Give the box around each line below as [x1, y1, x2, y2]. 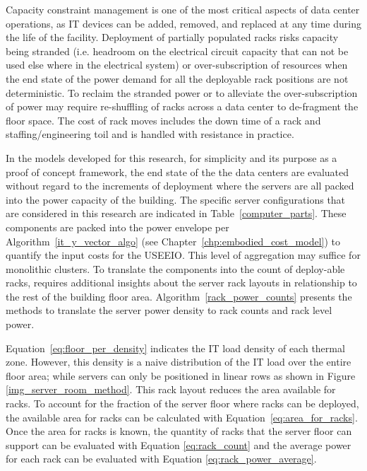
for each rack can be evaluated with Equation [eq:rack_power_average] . [6, 451, 317, 466]
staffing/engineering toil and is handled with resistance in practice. [6, 127, 294, 141]
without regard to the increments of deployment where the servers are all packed [6, 178, 354, 193]
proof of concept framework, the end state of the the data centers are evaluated [6, 164, 349, 179]
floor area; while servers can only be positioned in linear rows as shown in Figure [6, 368, 356, 383]
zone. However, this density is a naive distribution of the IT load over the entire [6, 354, 351, 369]
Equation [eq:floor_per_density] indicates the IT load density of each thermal [6, 340, 345, 355]
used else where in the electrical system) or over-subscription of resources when [6, 57, 348, 72]
